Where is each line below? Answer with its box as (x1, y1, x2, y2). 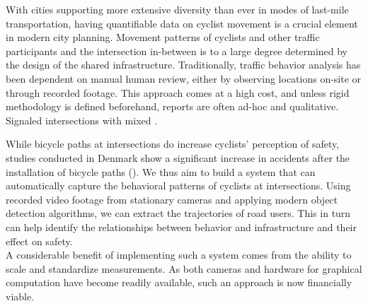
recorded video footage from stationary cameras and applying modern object (6, 192, 338, 206)
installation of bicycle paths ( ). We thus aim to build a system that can (6, 164, 316, 179)
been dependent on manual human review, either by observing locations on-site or (6, 71, 362, 86)
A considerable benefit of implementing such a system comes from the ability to (6, 247, 352, 262)
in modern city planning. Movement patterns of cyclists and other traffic (6, 30, 320, 45)
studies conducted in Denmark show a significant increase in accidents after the (6, 150, 350, 165)
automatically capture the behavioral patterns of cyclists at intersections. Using (6, 178, 351, 193)
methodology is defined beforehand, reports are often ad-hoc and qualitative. (6, 99, 339, 114)
